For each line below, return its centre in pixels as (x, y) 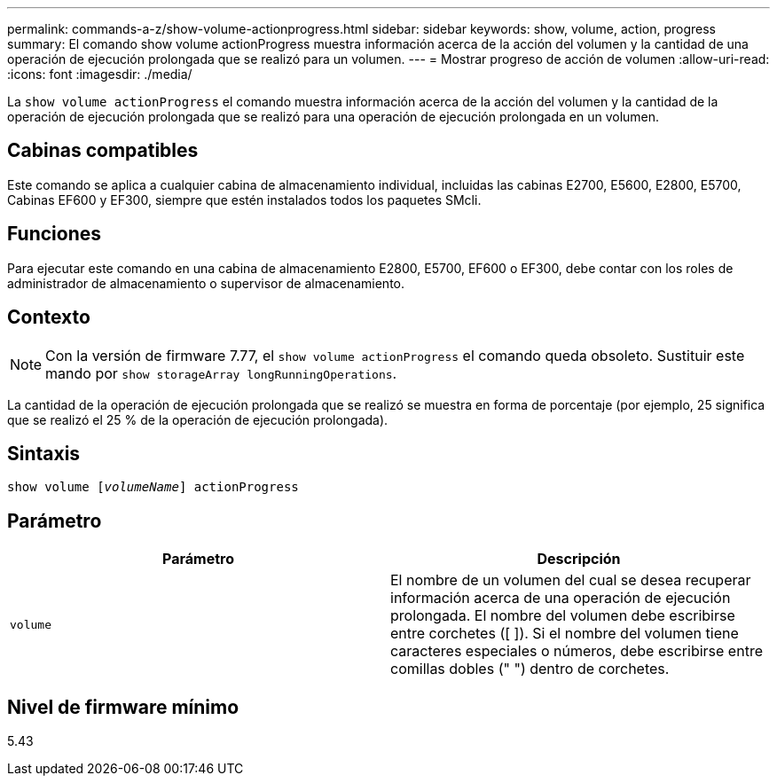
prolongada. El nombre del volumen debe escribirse (563, 616)
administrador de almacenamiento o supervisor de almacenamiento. (206, 283)
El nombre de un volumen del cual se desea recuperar (571, 580)
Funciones (55, 234)
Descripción (579, 559)
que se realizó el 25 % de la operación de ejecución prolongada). (198, 419)
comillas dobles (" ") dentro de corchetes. (530, 669)
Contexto (49, 317)
